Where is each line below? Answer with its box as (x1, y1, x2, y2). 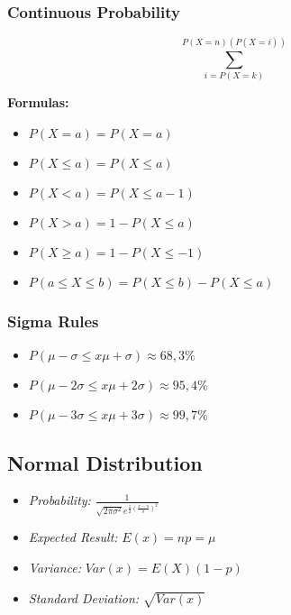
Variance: (28, 557, 81, 576)
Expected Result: (28, 528, 118, 546)
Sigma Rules (7, 309, 99, 332)
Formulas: (7, 93, 69, 112)
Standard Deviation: (28, 588, 140, 607)
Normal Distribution (7, 448, 203, 476)
